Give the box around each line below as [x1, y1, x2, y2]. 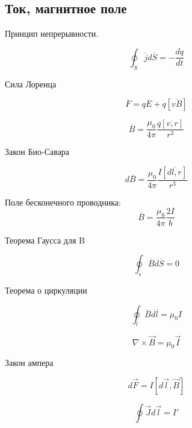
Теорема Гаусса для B [5, 233, 85, 246]
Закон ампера [5, 356, 54, 369]
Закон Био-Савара [5, 145, 70, 158]
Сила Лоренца [5, 77, 57, 90]
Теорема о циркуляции [5, 283, 87, 296]
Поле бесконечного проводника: [5, 195, 121, 208]
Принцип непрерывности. [5, 27, 99, 40]
